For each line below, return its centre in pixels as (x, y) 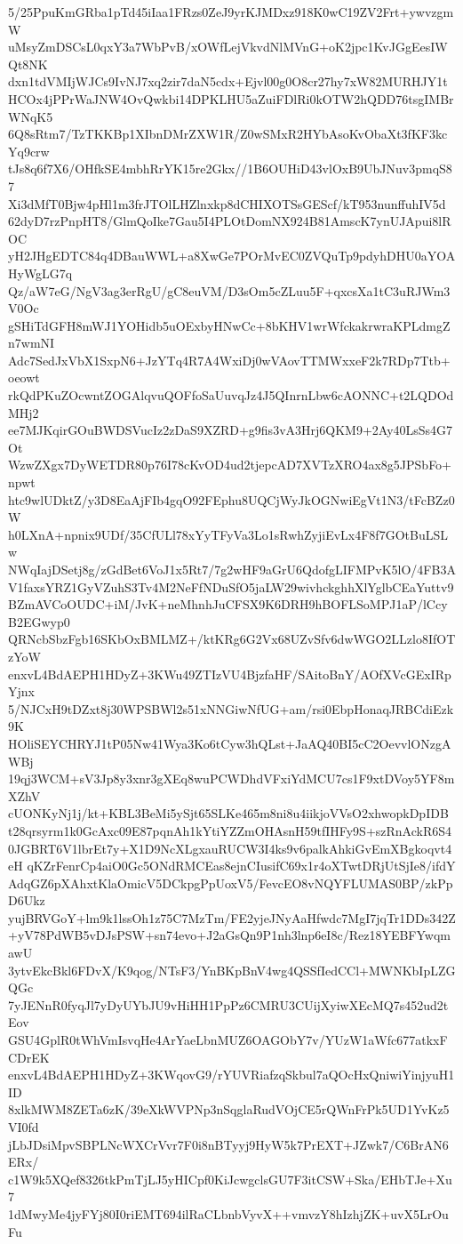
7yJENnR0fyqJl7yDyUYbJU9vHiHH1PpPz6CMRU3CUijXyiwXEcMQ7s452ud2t (228, 1004)
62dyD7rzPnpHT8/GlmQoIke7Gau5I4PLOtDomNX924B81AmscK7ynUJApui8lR (230, 221)
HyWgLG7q (40, 273)
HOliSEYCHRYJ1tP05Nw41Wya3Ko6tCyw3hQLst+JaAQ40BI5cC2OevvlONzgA (230, 743)
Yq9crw (29, 151)
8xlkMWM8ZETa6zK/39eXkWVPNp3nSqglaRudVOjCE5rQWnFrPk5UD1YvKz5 (229, 1109)
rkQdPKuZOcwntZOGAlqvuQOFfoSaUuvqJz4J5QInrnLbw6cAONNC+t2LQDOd (231, 395)
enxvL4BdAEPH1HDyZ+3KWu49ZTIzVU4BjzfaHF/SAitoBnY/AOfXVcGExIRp (230, 674)
